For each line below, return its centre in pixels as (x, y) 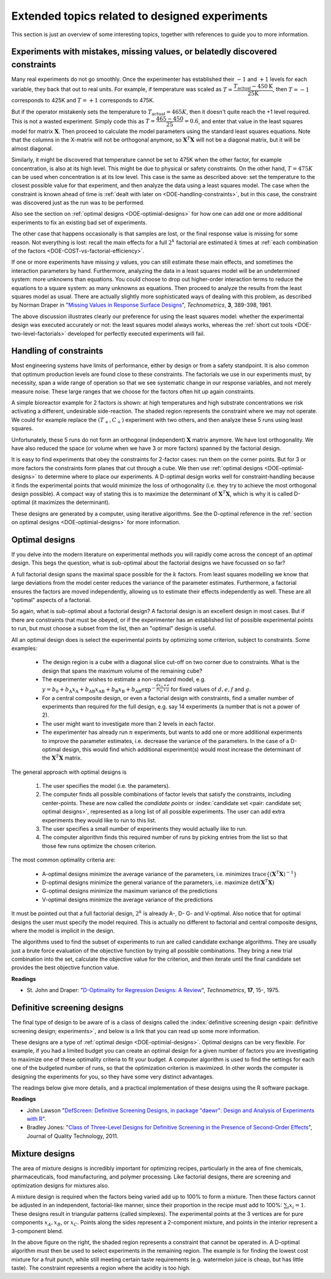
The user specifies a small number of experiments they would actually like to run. (145, 829)
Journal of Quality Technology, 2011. (73, 1136)
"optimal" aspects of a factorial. (51, 600)
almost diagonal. (32, 148)
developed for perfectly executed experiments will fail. (136, 334)
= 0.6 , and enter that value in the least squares (244, 121)
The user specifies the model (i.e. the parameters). (106, 786)
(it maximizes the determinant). (71, 502)
